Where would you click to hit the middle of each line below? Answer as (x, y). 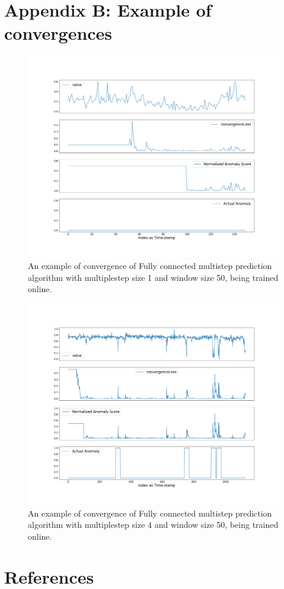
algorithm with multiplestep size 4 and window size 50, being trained (153, 525)
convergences (58, 33)
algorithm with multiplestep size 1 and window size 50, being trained (153, 277)
